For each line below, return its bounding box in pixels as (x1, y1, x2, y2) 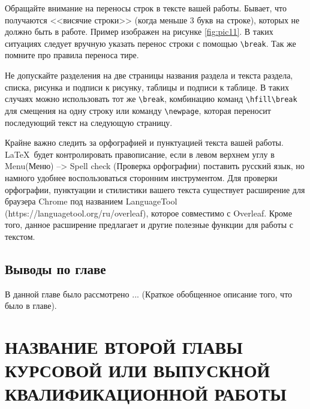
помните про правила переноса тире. (5, 49, 139, 61)
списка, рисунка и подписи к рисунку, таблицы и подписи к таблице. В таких (5, 80, 289, 93)
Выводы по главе (5, 259, 106, 278)
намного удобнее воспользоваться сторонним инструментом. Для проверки (5, 171, 278, 184)
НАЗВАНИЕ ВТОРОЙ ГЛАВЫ (5, 335, 243, 359)
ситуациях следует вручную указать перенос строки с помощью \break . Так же (5, 37, 296, 49)
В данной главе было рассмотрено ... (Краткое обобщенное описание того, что (5, 287, 293, 300)
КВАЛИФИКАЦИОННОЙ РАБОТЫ (5, 381, 287, 406)
